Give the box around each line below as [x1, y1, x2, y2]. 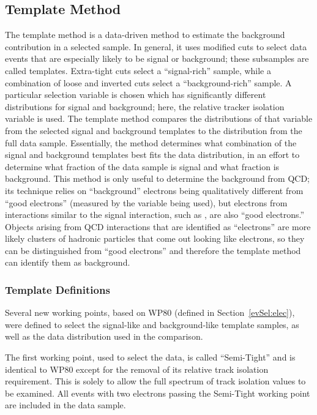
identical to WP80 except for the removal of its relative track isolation [5, 362, 269, 375]
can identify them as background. [5, 256, 130, 269]
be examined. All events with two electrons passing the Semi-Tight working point [5, 386, 310, 399]
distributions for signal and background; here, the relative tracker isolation [5, 100, 285, 113]
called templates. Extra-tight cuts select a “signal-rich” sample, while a [5, 64, 271, 77]
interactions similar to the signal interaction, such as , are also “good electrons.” [5, 208, 305, 221]
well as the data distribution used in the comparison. [5, 330, 203, 343]
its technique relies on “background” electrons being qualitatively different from [5, 184, 304, 196]
